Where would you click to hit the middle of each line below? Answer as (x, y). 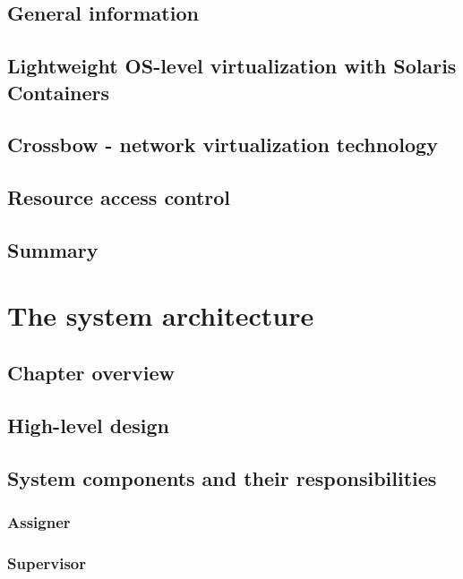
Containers (59, 92)
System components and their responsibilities (222, 477)
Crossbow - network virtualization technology (223, 145)
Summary (53, 249)
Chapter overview (91, 373)
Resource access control (119, 197)
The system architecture (161, 315)
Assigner (39, 521)
